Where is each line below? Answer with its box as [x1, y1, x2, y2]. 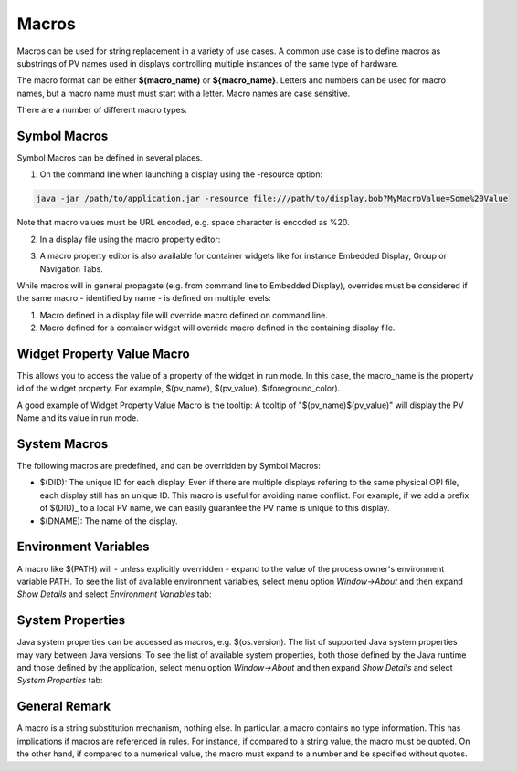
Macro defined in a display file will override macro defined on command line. [39, 309, 328, 320]
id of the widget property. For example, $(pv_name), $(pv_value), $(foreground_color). [16, 383, 341, 394]
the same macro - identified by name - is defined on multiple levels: [16, 293, 271, 304]
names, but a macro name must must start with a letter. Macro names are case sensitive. [16, 88, 351, 99]
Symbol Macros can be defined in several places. [16, 152, 203, 163]
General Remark [16, 699, 111, 714]
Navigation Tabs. [39, 263, 104, 274]
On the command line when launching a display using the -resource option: [39, 169, 323, 180]
